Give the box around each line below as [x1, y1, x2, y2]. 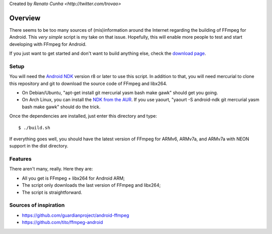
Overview [9, 14, 41, 22]
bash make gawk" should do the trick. [22, 104, 101, 110]
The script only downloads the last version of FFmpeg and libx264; [22, 182, 161, 188]
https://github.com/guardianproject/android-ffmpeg [22, 212, 129, 218]
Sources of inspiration [9, 202, 65, 209]
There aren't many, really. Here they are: [9, 166, 93, 172]
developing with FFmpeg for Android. [9, 41, 87, 47]
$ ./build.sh [18, 125, 50, 130]
